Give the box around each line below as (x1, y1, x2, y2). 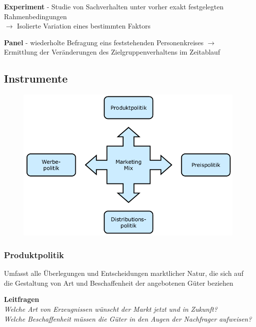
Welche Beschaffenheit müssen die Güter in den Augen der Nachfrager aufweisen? (4, 313, 252, 324)
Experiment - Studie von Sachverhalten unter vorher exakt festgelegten (4, 1, 224, 11)
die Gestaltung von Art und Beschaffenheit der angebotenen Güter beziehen (4, 277, 233, 288)
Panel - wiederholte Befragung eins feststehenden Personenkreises (4, 37, 204, 47)
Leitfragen (4, 294, 39, 304)
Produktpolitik (4, 248, 64, 261)
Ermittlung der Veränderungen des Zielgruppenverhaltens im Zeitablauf (4, 47, 220, 57)
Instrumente (4, 71, 68, 86)
